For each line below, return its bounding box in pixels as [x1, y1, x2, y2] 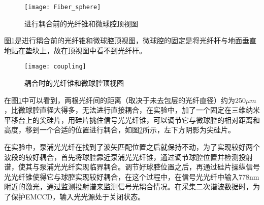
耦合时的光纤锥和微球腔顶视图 [24, 78, 124, 88]
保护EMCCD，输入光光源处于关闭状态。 [11, 191, 145, 202]
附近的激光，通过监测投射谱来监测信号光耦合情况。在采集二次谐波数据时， [4, 181, 253, 192]
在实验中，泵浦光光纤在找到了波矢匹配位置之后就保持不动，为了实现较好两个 [4, 142, 260, 152]
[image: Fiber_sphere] [24, 4, 101, 11]
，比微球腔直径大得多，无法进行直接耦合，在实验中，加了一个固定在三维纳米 [4, 105, 260, 115]
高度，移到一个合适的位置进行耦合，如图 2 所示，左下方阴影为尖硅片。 [4, 124, 235, 135]
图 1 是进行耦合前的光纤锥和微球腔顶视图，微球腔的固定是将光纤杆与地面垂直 [4, 35, 256, 46]
